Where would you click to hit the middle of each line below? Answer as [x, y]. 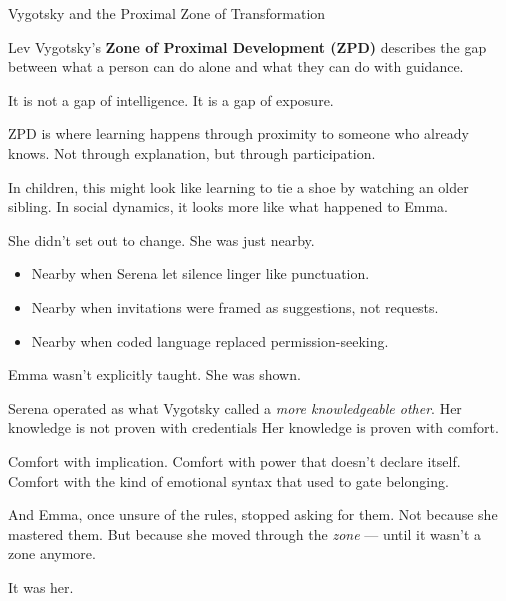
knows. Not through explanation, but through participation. [192, 152]
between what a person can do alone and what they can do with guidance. [236, 66]
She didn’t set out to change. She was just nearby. [161, 239]
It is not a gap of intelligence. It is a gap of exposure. [171, 99]
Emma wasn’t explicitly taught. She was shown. [154, 374]
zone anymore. [52, 553]
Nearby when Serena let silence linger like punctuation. [200, 273]
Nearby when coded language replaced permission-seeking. [210, 340]
